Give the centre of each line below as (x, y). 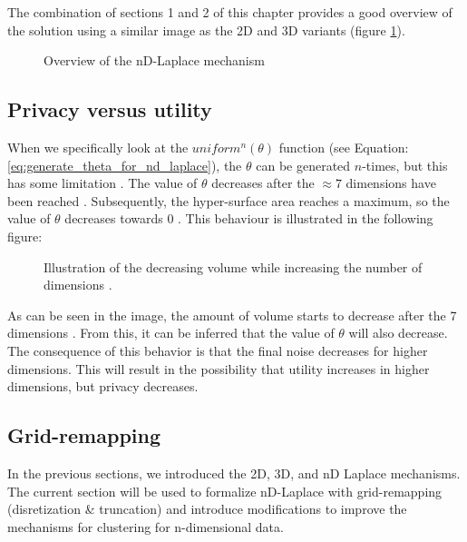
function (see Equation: (344, 147)
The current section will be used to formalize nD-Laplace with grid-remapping (225, 491)
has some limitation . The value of (102, 183)
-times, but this (405, 165)
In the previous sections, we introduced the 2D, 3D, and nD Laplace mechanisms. (234, 473)
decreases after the (263, 183)
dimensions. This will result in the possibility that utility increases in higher (219, 368)
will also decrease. (398, 333)
